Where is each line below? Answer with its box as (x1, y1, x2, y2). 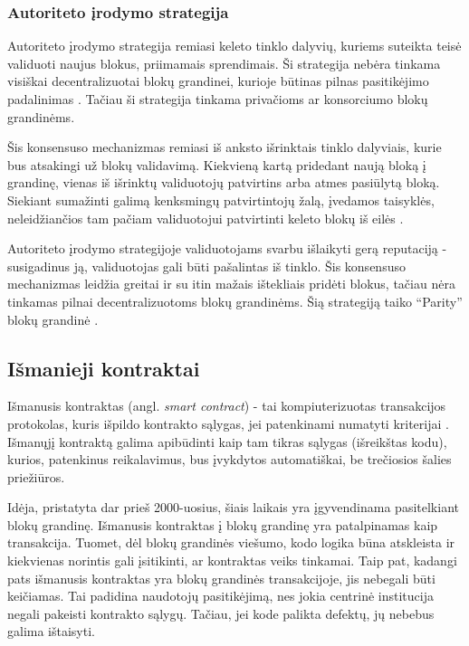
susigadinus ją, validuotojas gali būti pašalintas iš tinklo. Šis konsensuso (7, 256, 406, 275)
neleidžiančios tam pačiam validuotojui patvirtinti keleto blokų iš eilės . (7, 208, 404, 227)
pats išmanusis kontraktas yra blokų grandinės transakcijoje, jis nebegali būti (7, 568, 435, 587)
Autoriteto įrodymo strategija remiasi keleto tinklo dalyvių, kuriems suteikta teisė (7, 36, 462, 55)
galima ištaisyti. (7, 622, 95, 641)
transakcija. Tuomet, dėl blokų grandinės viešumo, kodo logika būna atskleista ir (7, 533, 455, 552)
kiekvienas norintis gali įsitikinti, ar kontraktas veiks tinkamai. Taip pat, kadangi (7, 551, 457, 570)
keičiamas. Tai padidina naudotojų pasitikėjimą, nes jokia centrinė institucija (7, 586, 434, 605)
